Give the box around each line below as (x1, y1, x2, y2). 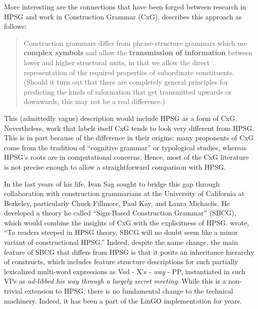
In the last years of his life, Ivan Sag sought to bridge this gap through (4, 178, 220, 189)
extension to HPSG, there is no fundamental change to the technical (24, 286, 233, 296)
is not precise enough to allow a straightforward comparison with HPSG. (4, 161, 226, 172)
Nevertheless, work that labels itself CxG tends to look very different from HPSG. (4, 122, 255, 133)
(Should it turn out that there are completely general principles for (23, 77, 229, 87)
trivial (4, 286, 23, 296)
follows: (4, 21, 27, 31)
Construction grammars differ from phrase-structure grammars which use (23, 37, 248, 48)
